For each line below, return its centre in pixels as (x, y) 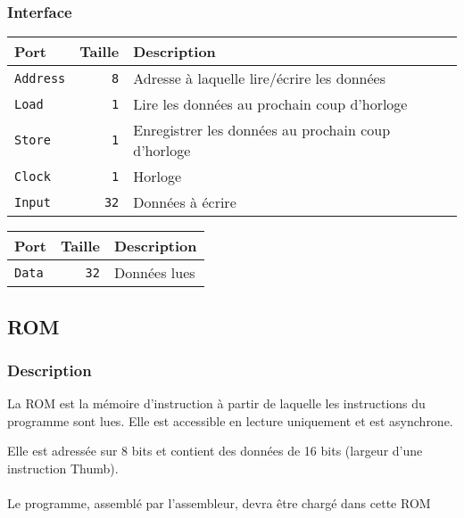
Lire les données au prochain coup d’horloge (270, 104)
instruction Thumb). (63, 468)
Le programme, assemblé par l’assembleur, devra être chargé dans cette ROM (219, 503)
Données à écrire (185, 202)
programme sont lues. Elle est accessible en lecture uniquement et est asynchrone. (230, 420)
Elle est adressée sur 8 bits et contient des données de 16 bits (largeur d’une (215, 451)
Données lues (154, 273)
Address (40, 78)
